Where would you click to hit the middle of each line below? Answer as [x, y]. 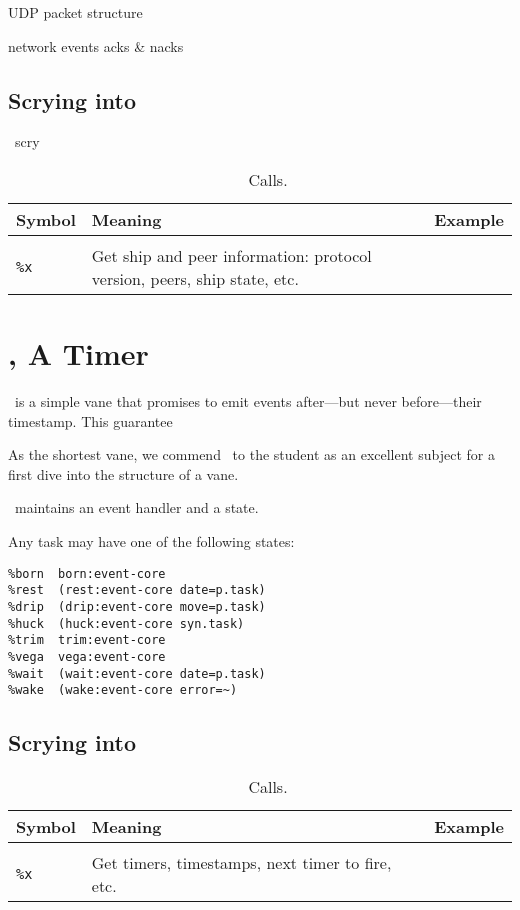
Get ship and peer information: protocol [231, 255]
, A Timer [78, 353]
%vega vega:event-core [87, 656]
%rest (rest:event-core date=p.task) [137, 590]
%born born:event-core [87, 573]
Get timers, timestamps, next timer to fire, [241, 863]
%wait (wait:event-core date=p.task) [137, 673]
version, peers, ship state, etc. [195, 278]
